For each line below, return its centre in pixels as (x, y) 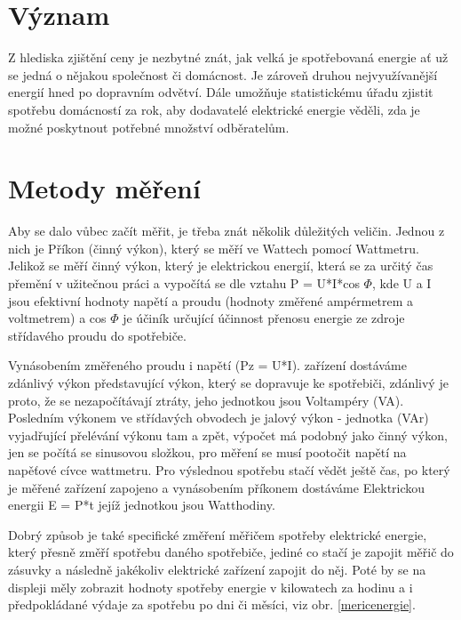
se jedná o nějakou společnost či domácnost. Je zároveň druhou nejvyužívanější (223, 74)
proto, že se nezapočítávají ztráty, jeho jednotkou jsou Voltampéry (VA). (206, 400)
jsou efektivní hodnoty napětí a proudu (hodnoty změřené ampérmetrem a (211, 300)
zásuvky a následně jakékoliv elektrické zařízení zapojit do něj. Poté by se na (217, 569)
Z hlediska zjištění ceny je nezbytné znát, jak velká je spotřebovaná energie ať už (228, 57)
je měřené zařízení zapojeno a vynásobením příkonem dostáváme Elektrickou (217, 487)
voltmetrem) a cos (57, 318)
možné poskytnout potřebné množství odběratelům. (149, 127)
